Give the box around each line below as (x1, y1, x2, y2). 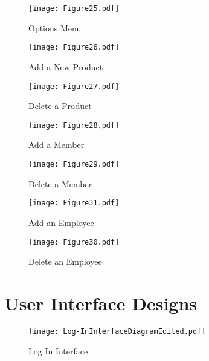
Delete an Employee (28, 255, 102, 268)
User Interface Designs (4, 290, 198, 315)
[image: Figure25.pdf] (28, 4, 120, 13)
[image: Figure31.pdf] (28, 199, 120, 208)
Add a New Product (28, 60, 103, 73)
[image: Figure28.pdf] (28, 121, 120, 130)
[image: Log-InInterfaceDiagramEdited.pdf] (28, 326, 206, 336)
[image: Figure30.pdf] (28, 237, 120, 247)
